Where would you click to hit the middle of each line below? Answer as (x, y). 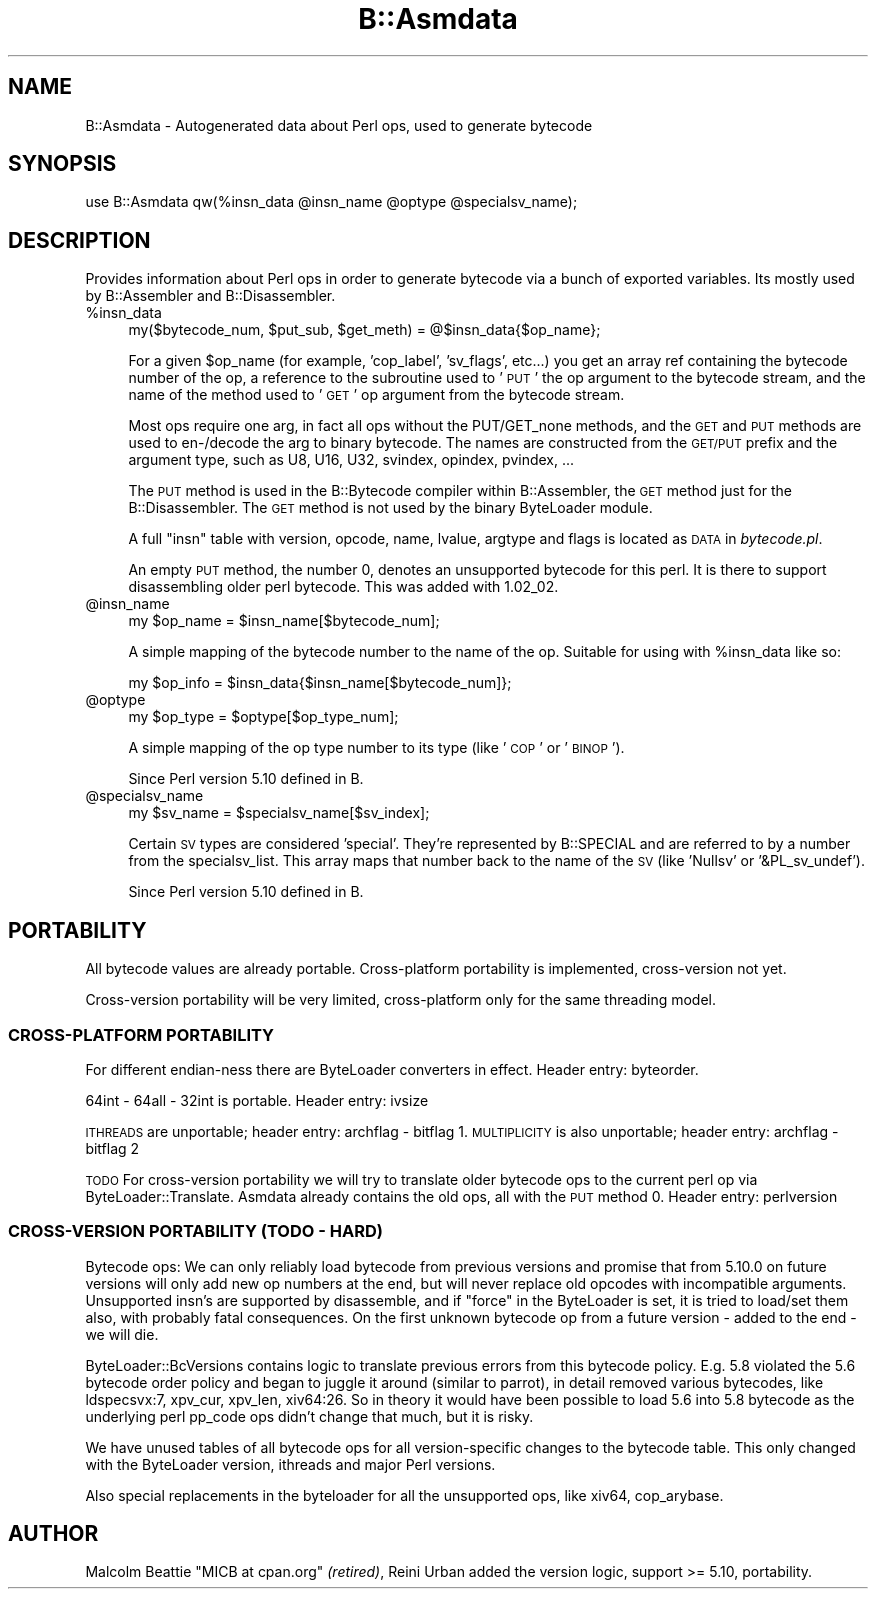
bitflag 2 (112, 1148)
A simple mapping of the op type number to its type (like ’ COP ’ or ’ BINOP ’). (376, 748)
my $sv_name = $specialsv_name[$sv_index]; (279, 813)
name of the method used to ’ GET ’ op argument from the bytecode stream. (376, 395)
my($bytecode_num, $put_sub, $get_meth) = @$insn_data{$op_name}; (364, 330)
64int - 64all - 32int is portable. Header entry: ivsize (257, 1100)
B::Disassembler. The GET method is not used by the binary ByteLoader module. (390, 508)
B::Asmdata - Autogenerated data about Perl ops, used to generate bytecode (339, 125)
